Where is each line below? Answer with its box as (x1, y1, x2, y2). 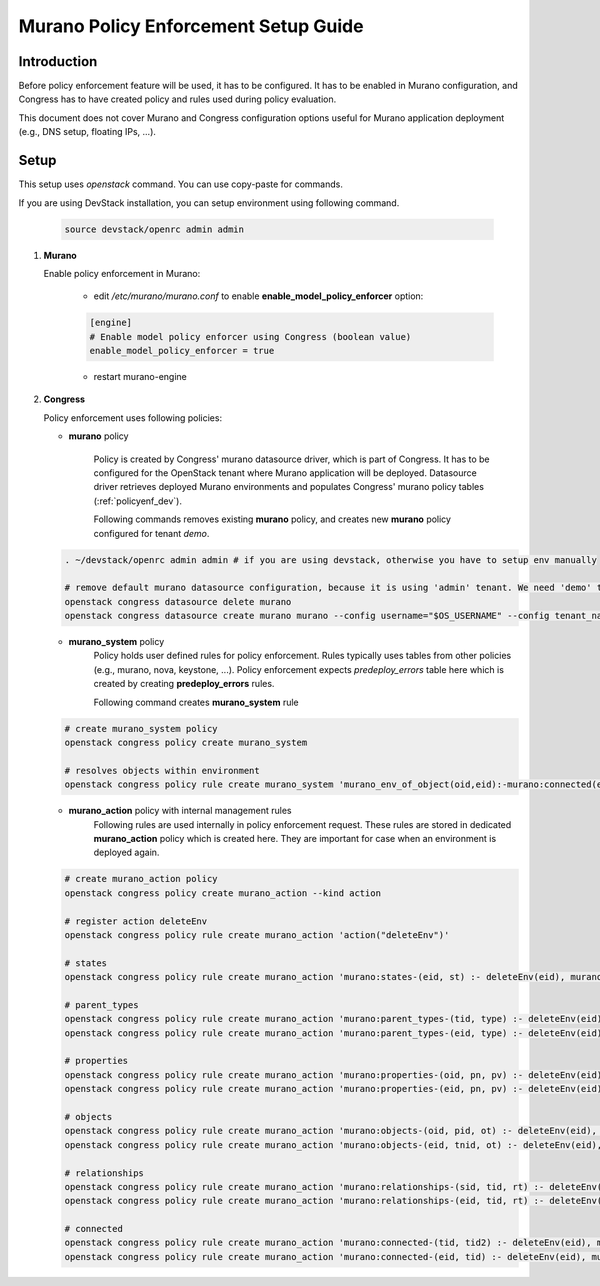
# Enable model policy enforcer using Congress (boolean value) (89, 331, 412, 342)
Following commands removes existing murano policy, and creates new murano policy (93, 513, 452, 525)
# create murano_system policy (64, 723, 219, 734)
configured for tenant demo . (93, 527, 210, 539)
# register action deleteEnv (64, 915, 208, 927)
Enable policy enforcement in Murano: (43, 267, 201, 279)
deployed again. (93, 846, 160, 859)
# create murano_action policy (64, 873, 219, 885)
